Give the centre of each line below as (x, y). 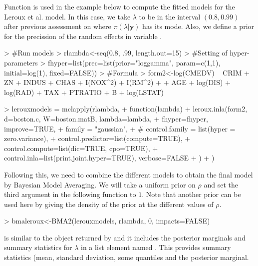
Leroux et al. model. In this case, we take (67, 16)
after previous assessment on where (58, 26)
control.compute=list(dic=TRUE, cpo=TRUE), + (81, 148)
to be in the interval (170, 16)
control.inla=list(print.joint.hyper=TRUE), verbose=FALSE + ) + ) (109, 158)
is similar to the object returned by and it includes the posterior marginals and (125, 237)
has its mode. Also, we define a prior (198, 26)
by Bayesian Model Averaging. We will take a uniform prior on (100, 184)
